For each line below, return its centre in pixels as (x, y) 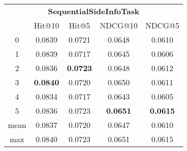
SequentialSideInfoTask (93, 11)
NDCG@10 (119, 25)
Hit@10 (47, 25)
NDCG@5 (162, 25)
